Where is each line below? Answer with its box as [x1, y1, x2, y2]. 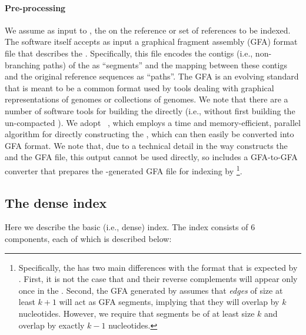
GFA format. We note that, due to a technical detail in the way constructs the [5, 139, 288, 151]
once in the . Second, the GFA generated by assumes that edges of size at [18, 284, 283, 296]
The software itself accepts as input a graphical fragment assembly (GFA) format [5, 35, 298, 48]
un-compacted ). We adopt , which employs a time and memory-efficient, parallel [5, 116, 301, 128]
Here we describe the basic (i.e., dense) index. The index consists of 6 [5, 221, 255, 233]
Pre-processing [5, 1, 66, 14]
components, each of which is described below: [5, 232, 172, 244]
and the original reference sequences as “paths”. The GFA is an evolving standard [5, 70, 299, 82]
